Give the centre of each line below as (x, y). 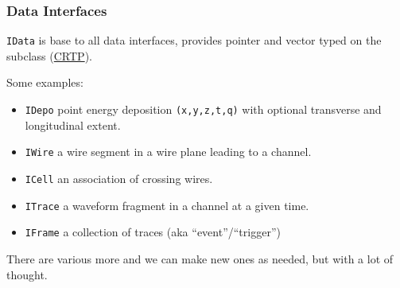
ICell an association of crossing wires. (119, 178)
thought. (27, 274)
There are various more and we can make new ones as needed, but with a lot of (200, 258)
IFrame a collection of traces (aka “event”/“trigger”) (153, 232)
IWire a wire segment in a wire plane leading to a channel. (168, 152)
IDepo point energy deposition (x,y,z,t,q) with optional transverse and (203, 109)
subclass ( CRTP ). (49, 55)
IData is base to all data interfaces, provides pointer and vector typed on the (194, 40)
